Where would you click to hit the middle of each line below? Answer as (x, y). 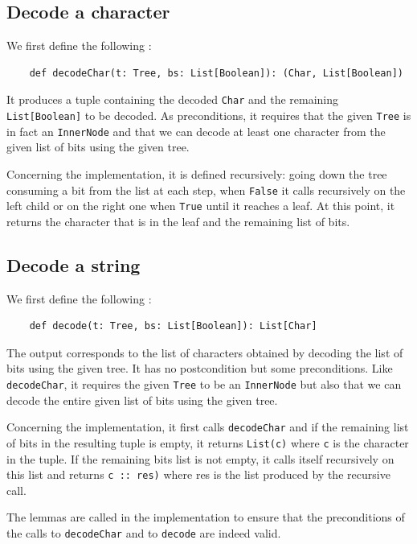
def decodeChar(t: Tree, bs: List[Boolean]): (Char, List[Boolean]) (216, 73)
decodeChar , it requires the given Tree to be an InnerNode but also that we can (204, 384)
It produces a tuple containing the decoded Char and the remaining (173, 99)
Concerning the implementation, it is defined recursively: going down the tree (197, 173)
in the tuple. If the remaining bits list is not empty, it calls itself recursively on (200, 458)
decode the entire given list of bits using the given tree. (142, 400)
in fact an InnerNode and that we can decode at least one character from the (196, 131)
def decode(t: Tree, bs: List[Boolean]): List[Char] (173, 326)
